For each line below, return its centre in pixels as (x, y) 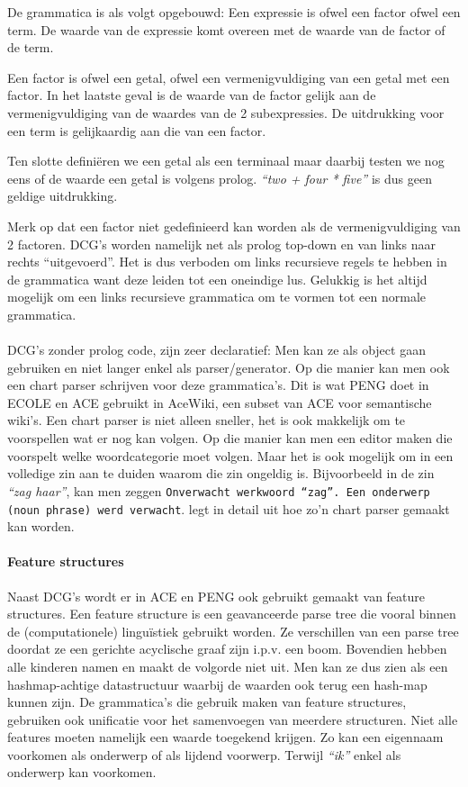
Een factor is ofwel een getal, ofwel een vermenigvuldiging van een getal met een (229, 77)
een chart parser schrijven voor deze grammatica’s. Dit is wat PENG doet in (218, 385)
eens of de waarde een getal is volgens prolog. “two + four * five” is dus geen (220, 178)
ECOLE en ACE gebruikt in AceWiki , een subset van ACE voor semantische (220, 402)
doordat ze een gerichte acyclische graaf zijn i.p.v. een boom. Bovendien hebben (227, 649)
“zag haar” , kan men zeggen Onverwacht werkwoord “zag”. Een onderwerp (219, 490)
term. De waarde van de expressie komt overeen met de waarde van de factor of (226, 29)
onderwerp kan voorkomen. (82, 772)
